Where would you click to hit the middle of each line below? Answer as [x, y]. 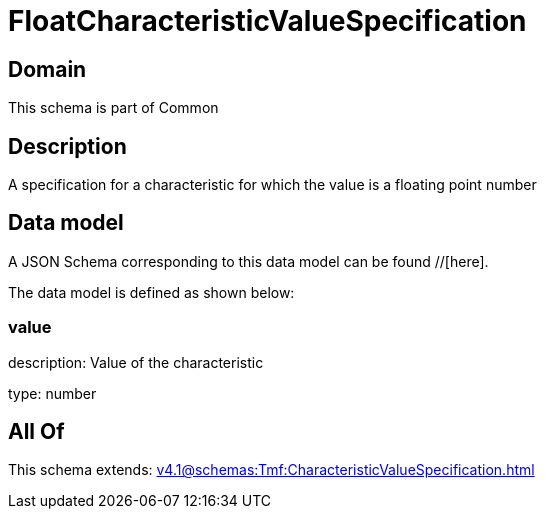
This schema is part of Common [113, 108]
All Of [36, 432]
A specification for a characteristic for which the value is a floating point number [272, 185]
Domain [47, 69]
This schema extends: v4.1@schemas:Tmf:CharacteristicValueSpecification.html [271, 470]
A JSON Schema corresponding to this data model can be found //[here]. [248, 261]
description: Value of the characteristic [136, 362]
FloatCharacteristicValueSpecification [267, 21]
